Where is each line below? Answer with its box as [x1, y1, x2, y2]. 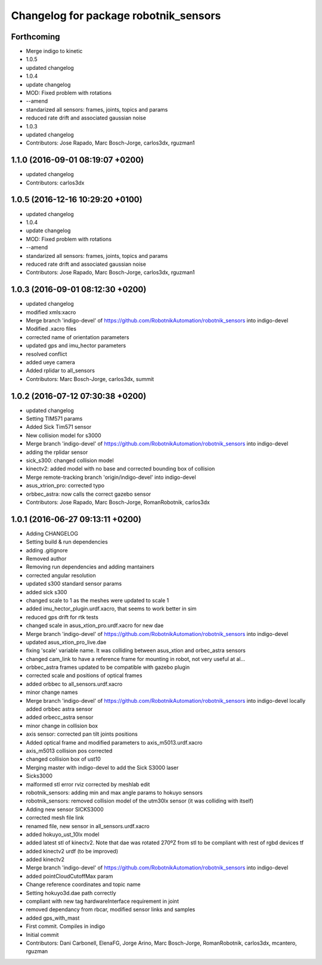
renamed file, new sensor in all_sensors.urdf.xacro [26, 822, 150, 829]
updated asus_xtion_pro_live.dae [26, 638, 107, 646]
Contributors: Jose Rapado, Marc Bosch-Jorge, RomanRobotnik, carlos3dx [26, 499, 210, 506]
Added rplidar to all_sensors [26, 367, 95, 374]
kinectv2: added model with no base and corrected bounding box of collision [26, 465, 215, 472]
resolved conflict [26, 350, 67, 358]
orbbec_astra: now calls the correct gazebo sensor [26, 490, 151, 497]
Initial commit [26, 931, 59, 938]
